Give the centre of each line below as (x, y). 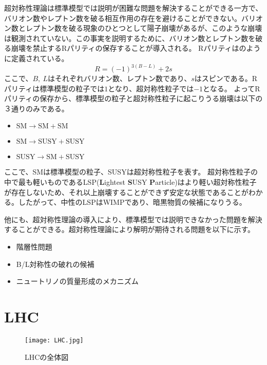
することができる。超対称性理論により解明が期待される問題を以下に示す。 (130, 229)
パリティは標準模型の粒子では (54, 88)
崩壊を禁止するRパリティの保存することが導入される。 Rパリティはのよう (136, 48)
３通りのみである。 (36, 108)
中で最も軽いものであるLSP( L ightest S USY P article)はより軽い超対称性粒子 (130, 181)
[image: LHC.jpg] (54, 340)
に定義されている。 (36, 58)
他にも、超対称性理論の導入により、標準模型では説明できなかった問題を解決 (133, 219)
